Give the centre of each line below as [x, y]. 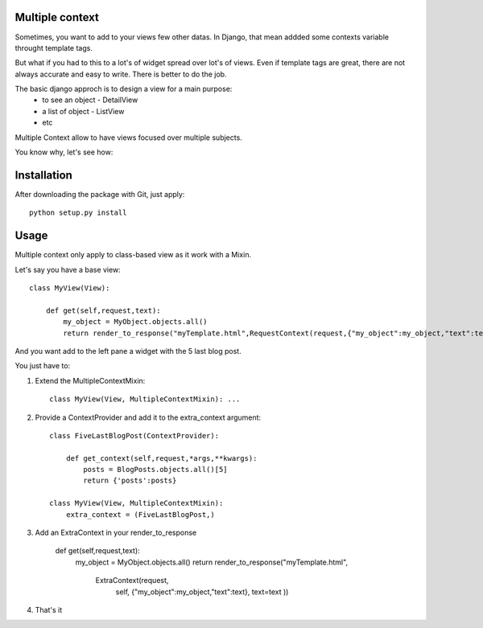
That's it [49, 610]
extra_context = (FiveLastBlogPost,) [140, 514]
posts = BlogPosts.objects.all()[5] [156, 470]
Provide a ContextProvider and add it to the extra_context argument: [148, 417]
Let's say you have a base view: [68, 269]
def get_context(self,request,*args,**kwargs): [161, 458]
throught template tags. [54, 47]
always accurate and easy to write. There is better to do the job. [121, 74]
